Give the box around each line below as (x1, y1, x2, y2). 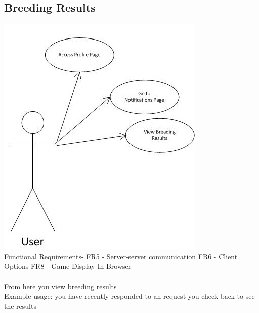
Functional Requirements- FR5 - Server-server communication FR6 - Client (4, 251, 238, 261)
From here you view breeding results (4, 281, 117, 291)
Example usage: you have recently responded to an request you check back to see (4, 291, 255, 301)
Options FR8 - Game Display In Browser (4, 261, 132, 271)
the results (4, 300, 36, 311)
